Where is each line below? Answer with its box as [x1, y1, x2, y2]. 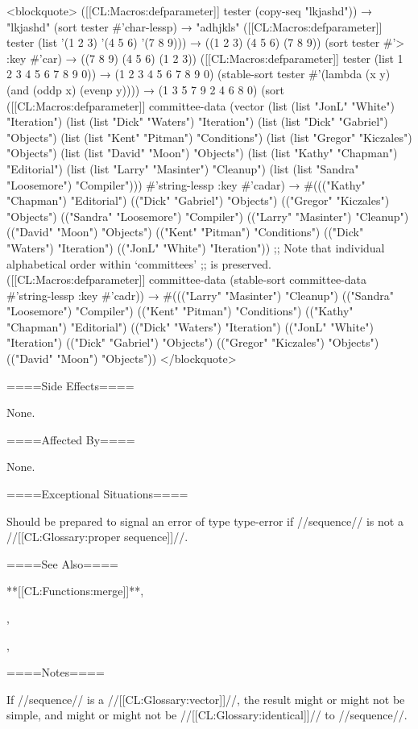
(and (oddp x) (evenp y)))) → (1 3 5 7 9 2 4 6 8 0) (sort [6, 81, 285, 98]
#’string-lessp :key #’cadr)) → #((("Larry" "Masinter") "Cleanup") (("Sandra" [6, 286, 394, 303]
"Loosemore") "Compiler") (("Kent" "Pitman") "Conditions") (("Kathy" [6, 302, 354, 319]
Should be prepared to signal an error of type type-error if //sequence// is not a [6, 512, 404, 529]
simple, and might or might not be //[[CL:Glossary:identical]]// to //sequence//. [6, 706, 408, 723]
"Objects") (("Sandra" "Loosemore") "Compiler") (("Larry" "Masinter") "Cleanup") [6, 207, 409, 224]
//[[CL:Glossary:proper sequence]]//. [6, 528, 188, 545]
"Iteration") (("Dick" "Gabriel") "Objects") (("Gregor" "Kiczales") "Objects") [6, 334, 379, 351]
